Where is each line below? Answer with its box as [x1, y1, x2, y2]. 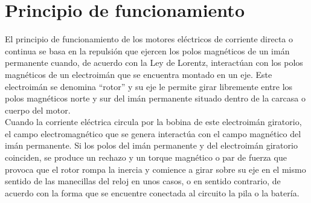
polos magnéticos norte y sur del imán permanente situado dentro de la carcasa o [5, 92, 306, 105]
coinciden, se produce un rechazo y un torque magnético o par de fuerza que [5, 151, 287, 164]
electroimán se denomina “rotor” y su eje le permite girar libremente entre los [5, 80, 293, 92]
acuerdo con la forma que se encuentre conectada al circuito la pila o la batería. [5, 186, 300, 199]
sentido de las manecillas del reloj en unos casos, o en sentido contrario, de [5, 175, 281, 187]
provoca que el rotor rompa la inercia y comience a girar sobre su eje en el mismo [5, 163, 306, 175]
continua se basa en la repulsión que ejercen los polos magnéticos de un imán [5, 44, 290, 57]
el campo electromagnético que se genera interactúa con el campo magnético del [5, 127, 301, 140]
